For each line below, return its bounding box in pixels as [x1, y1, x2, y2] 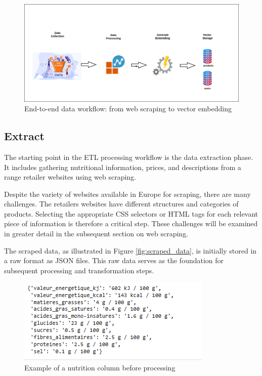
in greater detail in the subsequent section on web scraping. [4, 228, 189, 239]
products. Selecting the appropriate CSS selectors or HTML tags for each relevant [4, 208, 258, 219]
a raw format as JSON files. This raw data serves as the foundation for [4, 255, 224, 266]
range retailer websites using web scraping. [4, 172, 137, 182]
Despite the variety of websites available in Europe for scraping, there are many [4, 188, 251, 199]
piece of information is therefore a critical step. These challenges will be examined [4, 218, 258, 229]
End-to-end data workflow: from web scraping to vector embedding [24, 103, 232, 114]
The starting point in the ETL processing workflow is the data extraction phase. [4, 151, 253, 162]
